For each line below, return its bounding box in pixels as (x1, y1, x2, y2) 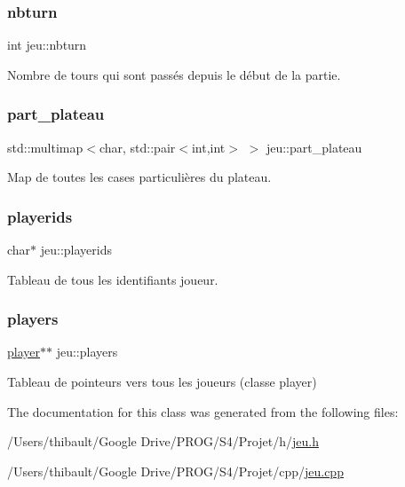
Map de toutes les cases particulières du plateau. (7, 168, 272, 186)
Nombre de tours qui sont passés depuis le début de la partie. (7, 65, 341, 83)
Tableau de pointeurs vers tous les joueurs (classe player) (7, 373, 317, 391)
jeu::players (56, 342, 118, 361)
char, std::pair (99, 137, 176, 156)
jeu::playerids (40, 240, 113, 259)
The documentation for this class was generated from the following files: (7, 402, 399, 420)
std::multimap (7, 137, 83, 156)
